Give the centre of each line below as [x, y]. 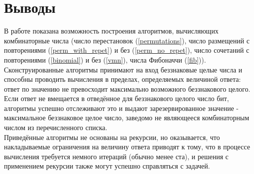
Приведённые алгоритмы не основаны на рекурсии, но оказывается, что [112, 137]
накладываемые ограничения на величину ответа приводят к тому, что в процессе [127, 147]
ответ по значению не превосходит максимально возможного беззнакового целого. [127, 88]
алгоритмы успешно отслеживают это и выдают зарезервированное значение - [121, 108]
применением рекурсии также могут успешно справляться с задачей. [107, 166]
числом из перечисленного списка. [56, 127]
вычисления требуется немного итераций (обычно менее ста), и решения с [116, 156]
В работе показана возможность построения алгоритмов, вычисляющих [111, 31]
